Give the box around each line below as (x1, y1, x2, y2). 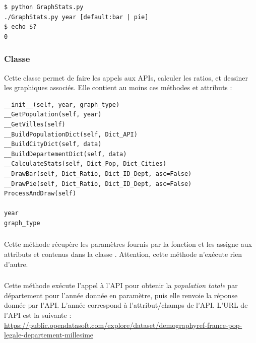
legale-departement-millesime (4, 329, 94, 340)
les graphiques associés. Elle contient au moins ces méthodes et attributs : (4, 82, 232, 93)
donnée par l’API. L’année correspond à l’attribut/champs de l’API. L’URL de (4, 300, 248, 310)
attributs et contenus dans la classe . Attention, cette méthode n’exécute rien (4, 249, 242, 259)
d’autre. (4, 258, 28, 269)
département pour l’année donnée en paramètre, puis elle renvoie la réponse (4, 290, 238, 300)
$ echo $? (4, 23, 37, 31)
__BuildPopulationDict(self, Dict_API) (4, 130, 138, 138)
